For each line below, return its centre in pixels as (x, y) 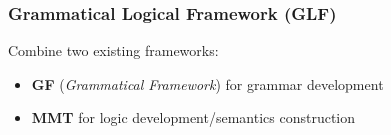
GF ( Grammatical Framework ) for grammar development (207, 83)
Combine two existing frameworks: (113, 50)
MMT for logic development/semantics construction (193, 117)
